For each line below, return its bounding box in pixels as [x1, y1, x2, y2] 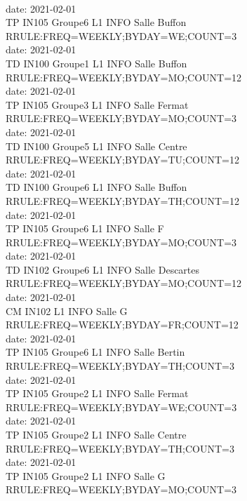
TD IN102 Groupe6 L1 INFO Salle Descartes [6, 262, 200, 276]
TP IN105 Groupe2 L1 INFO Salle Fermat [6, 386, 189, 401]
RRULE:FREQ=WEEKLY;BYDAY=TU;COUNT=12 [6, 152, 239, 167]
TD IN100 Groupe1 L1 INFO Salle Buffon [6, 55, 187, 70]
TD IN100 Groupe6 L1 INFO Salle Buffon [6, 180, 187, 194]
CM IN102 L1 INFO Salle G [6, 303, 128, 318]
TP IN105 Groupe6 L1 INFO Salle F [6, 221, 164, 236]
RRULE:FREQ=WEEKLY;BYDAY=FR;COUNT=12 [6, 317, 239, 332]
